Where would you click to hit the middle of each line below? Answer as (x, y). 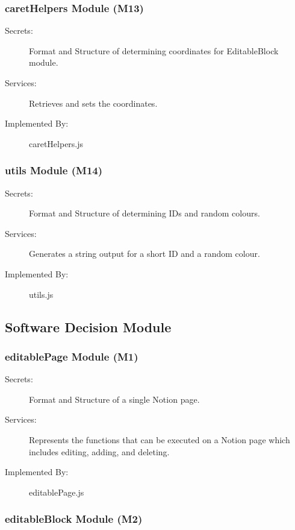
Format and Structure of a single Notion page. (114, 399)
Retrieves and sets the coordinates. (93, 103)
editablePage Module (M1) (72, 356)
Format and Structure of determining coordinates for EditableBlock (154, 50)
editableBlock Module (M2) (74, 519)
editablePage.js (57, 492)
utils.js (41, 294)
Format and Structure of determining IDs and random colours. (144, 213)
